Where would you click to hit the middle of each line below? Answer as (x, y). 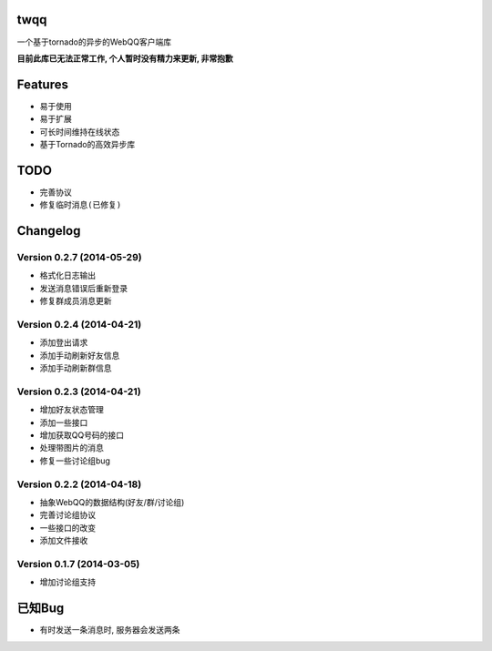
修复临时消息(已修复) (81, 205)
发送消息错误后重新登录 (83, 288)
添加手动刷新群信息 (76, 368)
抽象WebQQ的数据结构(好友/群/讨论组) (112, 502)
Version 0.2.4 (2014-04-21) (79, 324)
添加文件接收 (64, 541)
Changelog (49, 231)
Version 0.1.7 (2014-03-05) (78, 564)
